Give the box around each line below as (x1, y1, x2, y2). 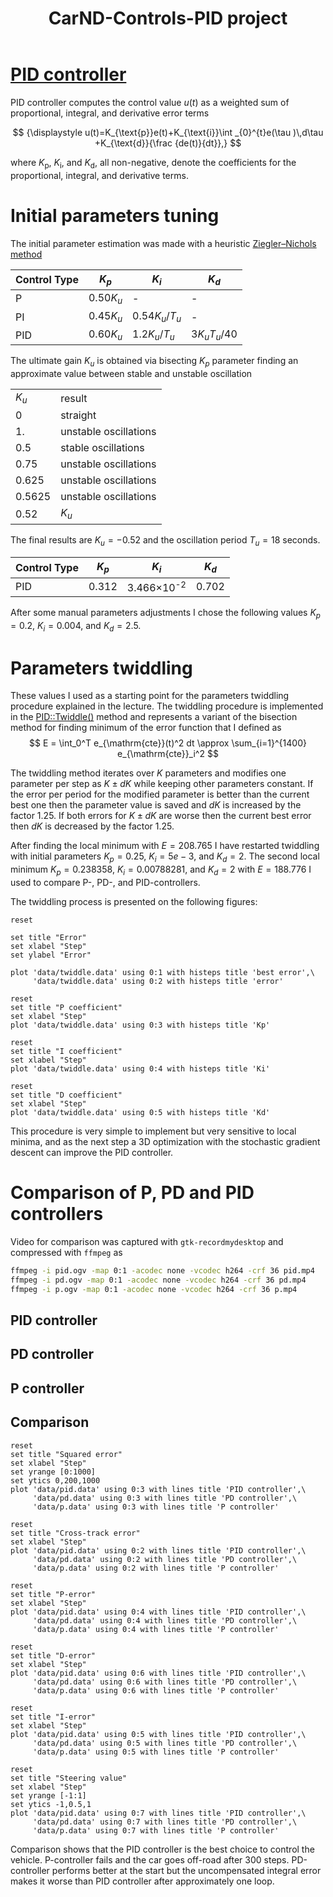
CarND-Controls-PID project (48, 7, 288, 30)
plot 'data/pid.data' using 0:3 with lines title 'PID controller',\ (10, 1484, 307, 1494)
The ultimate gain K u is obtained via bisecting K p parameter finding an (10, 355, 299, 369)
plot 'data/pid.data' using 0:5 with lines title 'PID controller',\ (10, 1729, 307, 1739)
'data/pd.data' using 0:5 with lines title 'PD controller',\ (32, 1738, 298, 1748)
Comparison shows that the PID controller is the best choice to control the (10, 1843, 315, 1855)
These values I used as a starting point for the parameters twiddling (10, 690, 290, 702)
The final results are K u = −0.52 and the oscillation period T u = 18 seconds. (10, 533, 321, 548)
